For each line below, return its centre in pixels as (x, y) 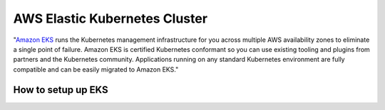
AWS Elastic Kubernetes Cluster (111, 18)
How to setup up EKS (61, 90)
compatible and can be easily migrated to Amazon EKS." (96, 69)
